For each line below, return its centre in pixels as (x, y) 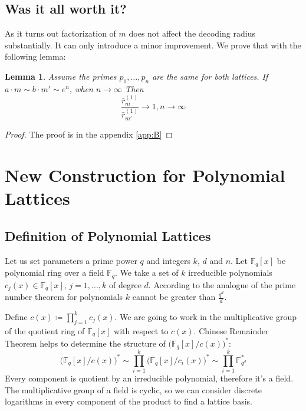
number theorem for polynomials (64, 297)
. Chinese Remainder (231, 330)
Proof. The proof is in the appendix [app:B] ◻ (89, 134)
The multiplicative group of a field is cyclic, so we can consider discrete (133, 389)
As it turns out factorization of (60, 33)
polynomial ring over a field (55, 273)
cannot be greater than (174, 297)
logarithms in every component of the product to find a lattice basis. (129, 401)
